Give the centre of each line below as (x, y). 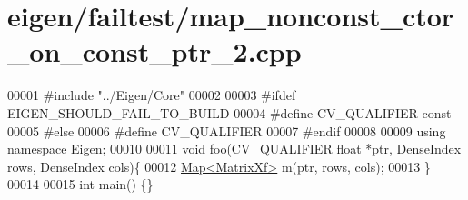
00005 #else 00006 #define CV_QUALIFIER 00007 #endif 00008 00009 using (227, 130)
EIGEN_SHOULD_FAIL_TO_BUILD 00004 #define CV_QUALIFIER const (229, 112)
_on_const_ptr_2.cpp (154, 51)
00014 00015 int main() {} (80, 184)
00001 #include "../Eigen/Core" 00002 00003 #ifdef (152, 95)
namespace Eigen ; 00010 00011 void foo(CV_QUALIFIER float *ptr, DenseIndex (234, 149)
